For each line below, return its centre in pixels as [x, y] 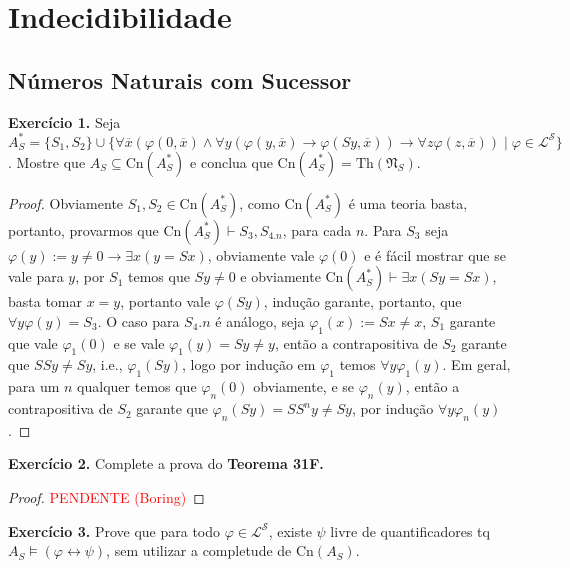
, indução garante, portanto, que [362, 301]
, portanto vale [165, 301]
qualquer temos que [137, 386]
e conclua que [231, 161]
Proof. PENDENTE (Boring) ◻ [106, 497]
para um [34, 386]
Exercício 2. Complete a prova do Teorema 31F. [166, 463]
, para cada [317, 229]
